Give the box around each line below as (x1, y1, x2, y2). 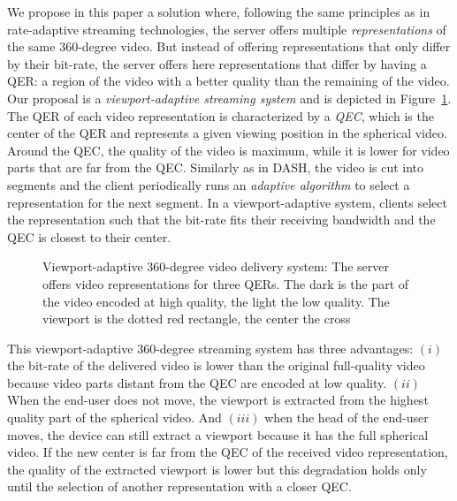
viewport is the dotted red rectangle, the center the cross (42, 309, 351, 328)
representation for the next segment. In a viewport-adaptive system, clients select (7, 193, 447, 211)
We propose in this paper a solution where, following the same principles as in (7, 3, 430, 20)
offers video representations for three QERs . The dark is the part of (42, 274, 409, 292)
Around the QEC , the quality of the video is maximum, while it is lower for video (7, 140, 450, 159)
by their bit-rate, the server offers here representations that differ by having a (7, 54, 427, 72)
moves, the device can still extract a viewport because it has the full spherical (7, 425, 429, 444)
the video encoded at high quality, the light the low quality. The (42, 292, 390, 310)
